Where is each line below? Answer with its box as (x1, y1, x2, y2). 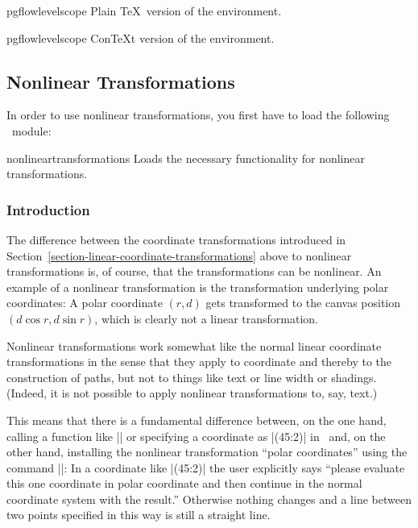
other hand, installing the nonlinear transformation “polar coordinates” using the (6, 443, 408, 460)
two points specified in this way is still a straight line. (6, 506, 271, 523)
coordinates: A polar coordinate (6, 294, 163, 311)
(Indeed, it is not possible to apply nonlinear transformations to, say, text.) (6, 385, 378, 401)
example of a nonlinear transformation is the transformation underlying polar (6, 278, 389, 295)
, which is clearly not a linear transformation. (94, 310, 318, 326)
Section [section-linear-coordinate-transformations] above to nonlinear (6, 247, 352, 264)
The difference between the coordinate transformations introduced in (6, 231, 346, 247)
